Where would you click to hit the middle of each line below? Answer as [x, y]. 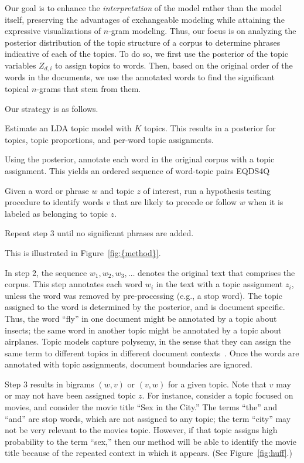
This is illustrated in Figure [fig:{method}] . [83, 252]
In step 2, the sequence [46, 272]
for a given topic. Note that [217, 384]
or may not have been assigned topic [70, 395]
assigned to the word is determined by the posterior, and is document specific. [145, 307]
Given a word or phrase [47, 190]
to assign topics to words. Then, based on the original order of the [174, 65]
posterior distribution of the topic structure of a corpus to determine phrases [143, 42]
